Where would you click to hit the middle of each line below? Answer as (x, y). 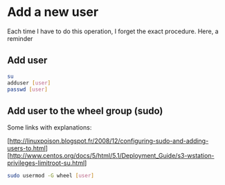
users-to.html (27, 148)
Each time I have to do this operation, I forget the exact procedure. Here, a (113, 31)
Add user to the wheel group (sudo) (85, 111)
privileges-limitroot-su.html (46, 163)
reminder (20, 38)
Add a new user (53, 12)
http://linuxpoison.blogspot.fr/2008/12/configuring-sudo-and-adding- (109, 141)
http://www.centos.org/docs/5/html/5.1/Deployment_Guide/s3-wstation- (112, 156)
